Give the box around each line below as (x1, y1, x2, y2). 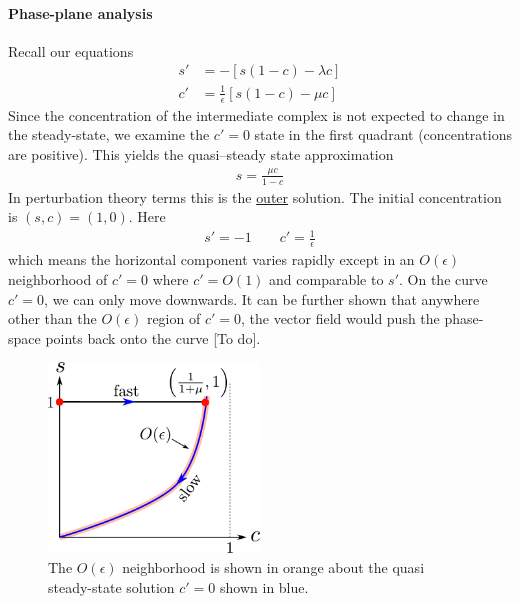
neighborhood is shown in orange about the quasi (122, 557, 425, 578)
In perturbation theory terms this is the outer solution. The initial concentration (8, 186, 502, 207)
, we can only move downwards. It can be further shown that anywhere (44, 288, 480, 309)
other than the (8, 308, 97, 329)
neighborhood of (8, 268, 108, 289)
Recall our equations (8, 40, 134, 61)
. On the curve (399, 268, 488, 289)
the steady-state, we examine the (8, 124, 210, 145)
